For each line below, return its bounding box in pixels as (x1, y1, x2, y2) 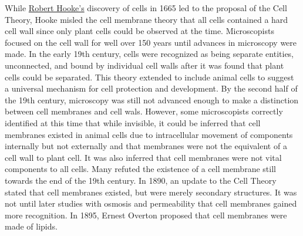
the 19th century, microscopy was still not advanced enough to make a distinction (5, 93, 299, 106)
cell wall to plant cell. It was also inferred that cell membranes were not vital (5, 151, 282, 163)
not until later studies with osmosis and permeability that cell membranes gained (5, 197, 297, 210)
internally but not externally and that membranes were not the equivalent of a (5, 140, 287, 152)
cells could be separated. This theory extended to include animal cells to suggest (5, 70, 294, 83)
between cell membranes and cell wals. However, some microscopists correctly (5, 105, 283, 117)
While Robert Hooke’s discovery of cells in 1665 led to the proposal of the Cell (5, 2, 287, 14)
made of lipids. (5, 220, 58, 232)
